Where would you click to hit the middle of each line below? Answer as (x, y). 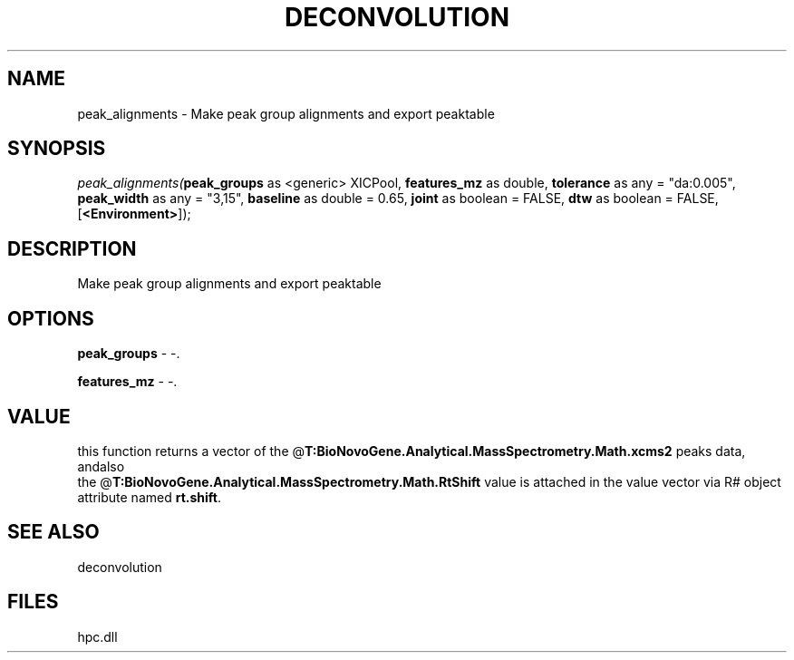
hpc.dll (97, 636)
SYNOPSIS (57, 149)
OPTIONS (51, 318)
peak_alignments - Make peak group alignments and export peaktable (286, 113)
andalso (101, 466)
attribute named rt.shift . (149, 497)
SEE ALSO (53, 532)
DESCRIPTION (72, 248)
